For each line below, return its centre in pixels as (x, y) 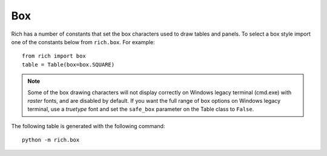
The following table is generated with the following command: (88, 126)
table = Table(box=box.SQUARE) (68, 64)
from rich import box (54, 56)
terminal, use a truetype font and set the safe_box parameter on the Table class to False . (141, 109)
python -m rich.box (51, 140)
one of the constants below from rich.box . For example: (83, 42)
